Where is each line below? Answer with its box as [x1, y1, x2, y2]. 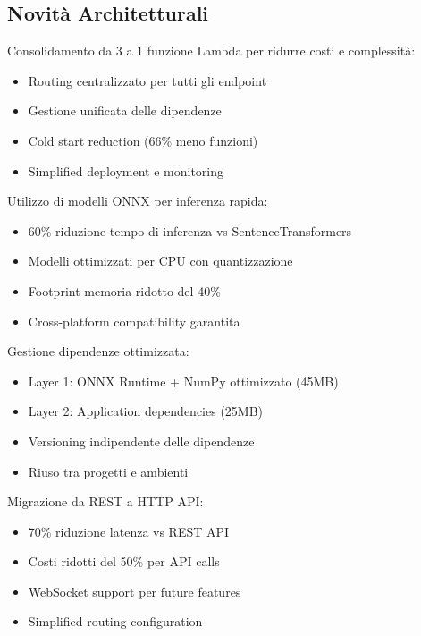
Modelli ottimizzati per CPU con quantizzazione [28, 251, 293, 270]
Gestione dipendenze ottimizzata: [7, 342, 189, 360]
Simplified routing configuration [28, 612, 203, 631]
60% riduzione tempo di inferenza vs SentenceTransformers [28, 221, 352, 240]
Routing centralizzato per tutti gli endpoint [28, 71, 267, 89]
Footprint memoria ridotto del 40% [28, 281, 221, 300]
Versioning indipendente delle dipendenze [28, 431, 255, 450]
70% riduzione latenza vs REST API [28, 522, 230, 540]
